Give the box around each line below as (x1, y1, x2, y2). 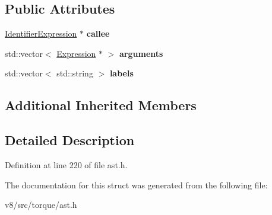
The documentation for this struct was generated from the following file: (5, 178, 268, 191)
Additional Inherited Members (5, 96, 197, 114)
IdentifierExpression (5, 27, 77, 40)
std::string (56, 67, 93, 79)
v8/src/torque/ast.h (5, 198, 77, 211)
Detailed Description (5, 131, 135, 149)
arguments (119, 47, 163, 59)
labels (109, 67, 134, 79)
